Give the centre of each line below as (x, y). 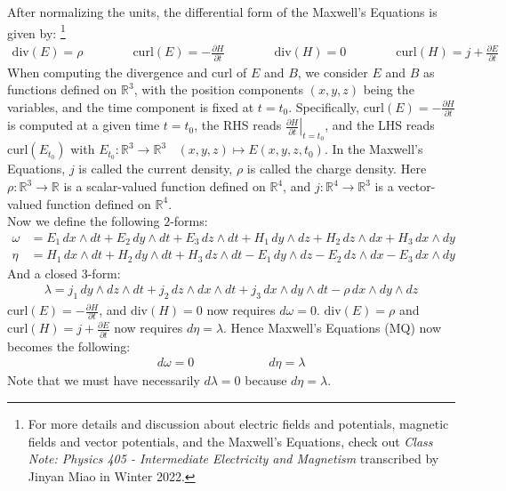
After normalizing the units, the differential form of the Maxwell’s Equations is (222, 12)
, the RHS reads (238, 125)
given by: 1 (36, 31)
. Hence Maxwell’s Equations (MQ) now (333, 328)
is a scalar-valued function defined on (165, 186)
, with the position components (219, 89)
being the (389, 89)
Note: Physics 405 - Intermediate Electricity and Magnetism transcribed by (233, 459)
